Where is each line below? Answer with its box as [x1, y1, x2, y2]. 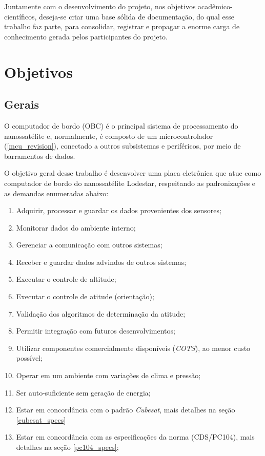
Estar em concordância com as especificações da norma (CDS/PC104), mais [16, 431, 255, 442]
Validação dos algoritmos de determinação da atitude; [16, 308, 186, 319]
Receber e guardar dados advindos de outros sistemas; [16, 256, 187, 267]
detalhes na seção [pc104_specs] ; [16, 442, 119, 452]
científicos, [4, 11, 37, 22]
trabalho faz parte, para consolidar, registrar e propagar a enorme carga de [4, 21, 240, 32]
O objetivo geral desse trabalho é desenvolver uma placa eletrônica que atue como [4, 168, 261, 178]
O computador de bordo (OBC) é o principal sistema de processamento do [4, 120, 238, 131]
